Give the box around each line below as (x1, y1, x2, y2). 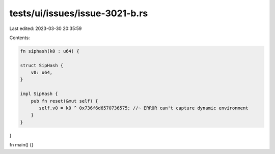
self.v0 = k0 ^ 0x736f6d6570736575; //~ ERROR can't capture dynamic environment (39, 105, 249, 111)
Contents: (9, 35, 30, 41)
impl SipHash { (20, 91, 58, 97)
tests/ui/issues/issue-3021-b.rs (9, 8, 148, 19)
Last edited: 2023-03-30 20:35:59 (9, 25, 82, 32)
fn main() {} (9, 142, 34, 148)
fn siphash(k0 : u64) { (20, 48, 80, 54)
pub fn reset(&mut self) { (31, 98, 99, 104)
